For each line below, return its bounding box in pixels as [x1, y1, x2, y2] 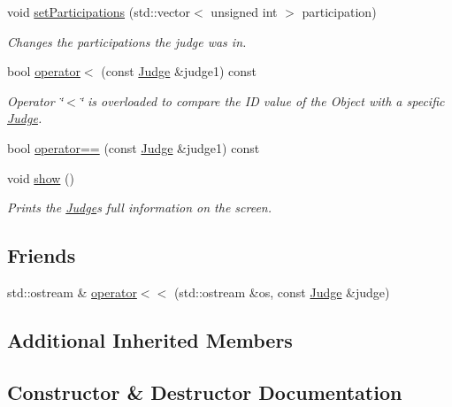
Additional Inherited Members [7, 326, 293, 353]
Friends [7, 242, 76, 269]
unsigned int [211, 3, 278, 20]
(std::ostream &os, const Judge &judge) [173, 282, 390, 301]
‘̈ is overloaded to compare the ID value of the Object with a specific [79, 91, 445, 110]
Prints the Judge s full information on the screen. [7, 198, 272, 217]
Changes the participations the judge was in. [7, 32, 247, 50]
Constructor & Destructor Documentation [7, 378, 402, 405]
